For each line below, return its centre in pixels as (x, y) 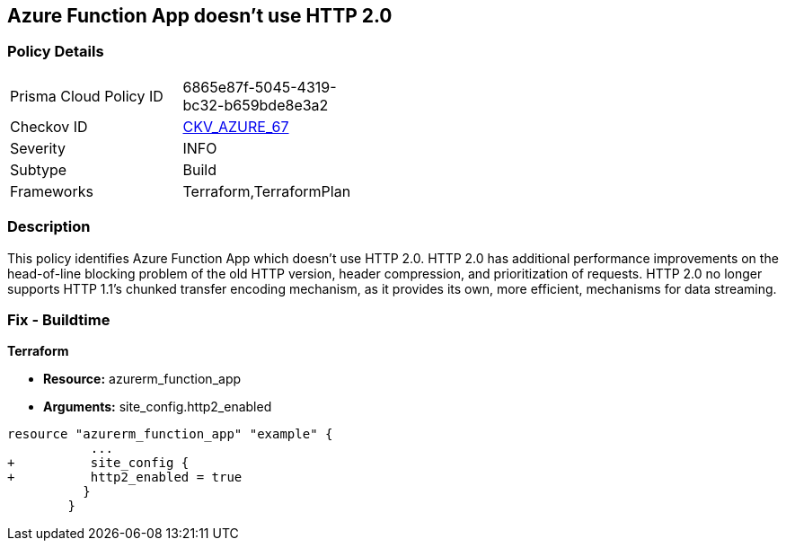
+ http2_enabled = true (125, 477)
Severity (38, 148)
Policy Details (56, 52)
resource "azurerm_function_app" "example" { (170, 434)
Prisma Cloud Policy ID (87, 96)
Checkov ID (49, 126)
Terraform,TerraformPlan (267, 191)
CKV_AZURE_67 (236, 126)
